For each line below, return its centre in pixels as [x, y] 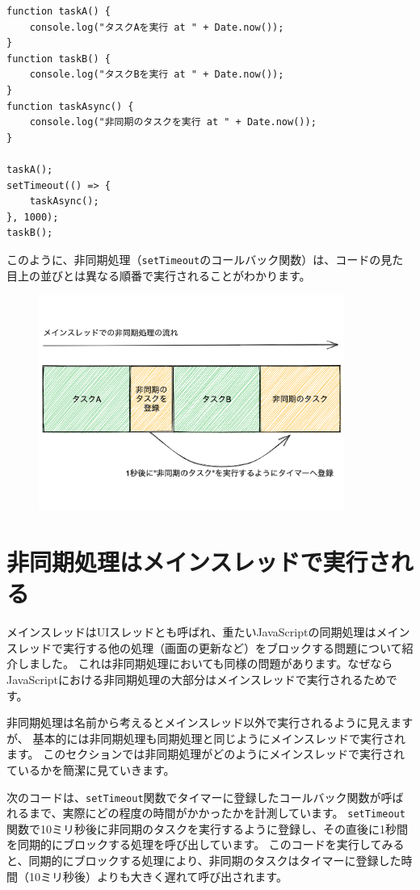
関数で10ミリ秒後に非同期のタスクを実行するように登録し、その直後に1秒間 [207, 828]
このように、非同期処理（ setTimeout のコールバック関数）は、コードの [194, 259]
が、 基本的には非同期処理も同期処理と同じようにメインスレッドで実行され [206, 738]
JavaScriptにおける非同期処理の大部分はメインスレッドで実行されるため [196, 679]
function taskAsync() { [70, 106]
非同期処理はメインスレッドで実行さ [199, 562]
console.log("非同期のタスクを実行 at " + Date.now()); [173, 122]
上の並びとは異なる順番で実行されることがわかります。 [164, 275]
